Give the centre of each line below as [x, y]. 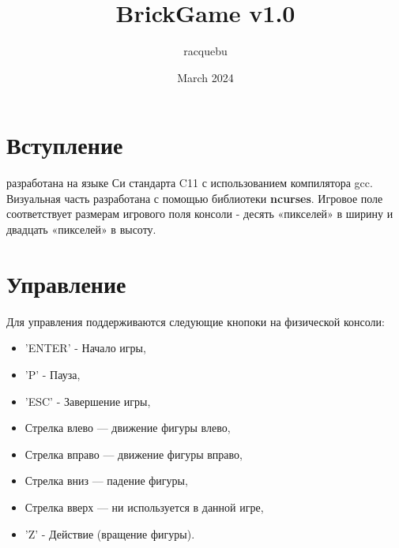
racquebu [205, 51]
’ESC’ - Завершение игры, [88, 401]
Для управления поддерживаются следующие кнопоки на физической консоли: [196, 321]
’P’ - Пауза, [53, 374]
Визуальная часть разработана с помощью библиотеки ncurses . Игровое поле [195, 198]
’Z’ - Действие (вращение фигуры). [110, 533]
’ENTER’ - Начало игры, [85, 348]
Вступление [65, 145]
